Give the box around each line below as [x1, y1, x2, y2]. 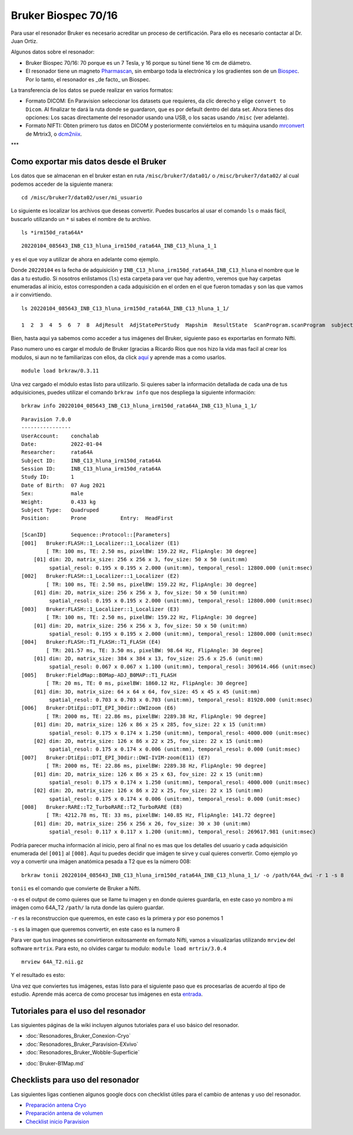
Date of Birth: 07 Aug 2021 [21, 482, 105, 489]
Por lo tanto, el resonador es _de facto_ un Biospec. [25, 75, 151, 83]
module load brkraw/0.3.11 [21, 367, 99, 374]
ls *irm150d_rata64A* [21, 229, 84, 236]
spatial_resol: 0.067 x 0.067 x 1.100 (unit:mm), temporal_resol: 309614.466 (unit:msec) [49, 663, 316, 670]
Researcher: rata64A [21, 449, 93, 456]
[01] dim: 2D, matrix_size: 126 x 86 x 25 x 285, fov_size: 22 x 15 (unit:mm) [33, 721, 267, 728]
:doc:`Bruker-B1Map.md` [25, 1060, 85, 1067]
